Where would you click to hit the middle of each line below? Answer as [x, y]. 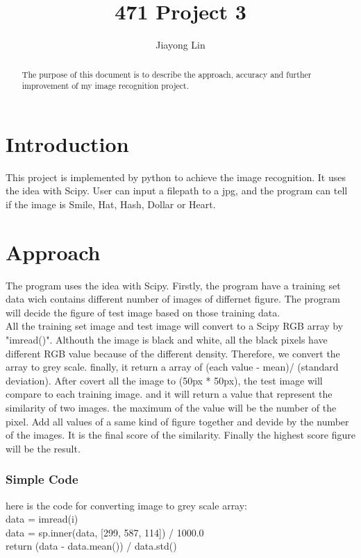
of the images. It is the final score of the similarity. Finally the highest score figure [181, 435]
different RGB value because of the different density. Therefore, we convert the [173, 353]
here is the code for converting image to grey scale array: [127, 505]
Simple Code [42, 479]
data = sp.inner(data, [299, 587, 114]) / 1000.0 [105, 532]
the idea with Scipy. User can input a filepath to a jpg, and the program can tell [177, 191]
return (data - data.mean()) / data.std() [91, 546]
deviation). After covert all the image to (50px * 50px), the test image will [164, 380]
